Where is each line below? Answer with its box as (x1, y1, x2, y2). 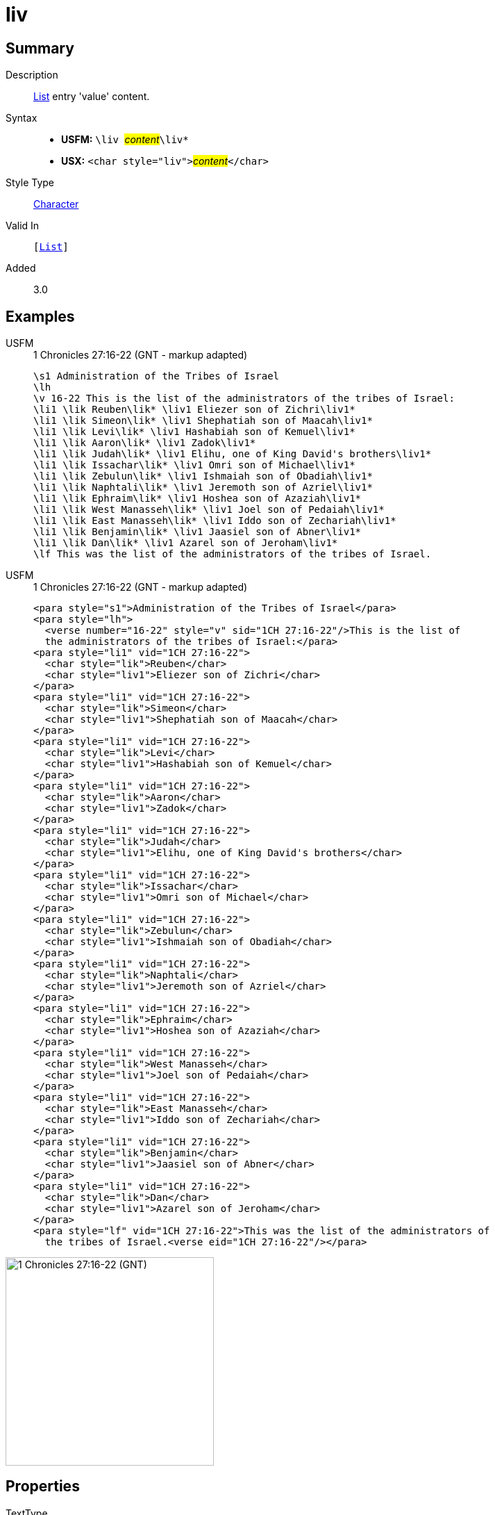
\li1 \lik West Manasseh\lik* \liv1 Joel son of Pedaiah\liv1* (33, 504, 385, 516)
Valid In (6, 220, 40, 232)
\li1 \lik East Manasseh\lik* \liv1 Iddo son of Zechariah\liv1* (33, 515, 396, 527)
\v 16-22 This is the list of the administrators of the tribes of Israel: (33, 393, 455, 404)
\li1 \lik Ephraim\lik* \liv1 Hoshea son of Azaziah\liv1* (33, 493, 362, 505)
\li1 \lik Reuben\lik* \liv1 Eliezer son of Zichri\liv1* (33, 404, 355, 416)
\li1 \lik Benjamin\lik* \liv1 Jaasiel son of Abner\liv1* (33, 526, 362, 538)
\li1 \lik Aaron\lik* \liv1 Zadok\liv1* (33, 437, 256, 449)
